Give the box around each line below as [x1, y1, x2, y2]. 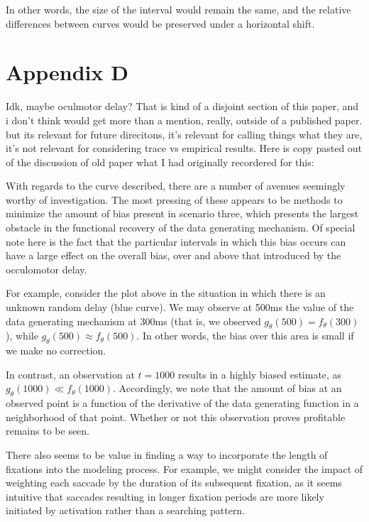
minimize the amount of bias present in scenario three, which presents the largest [6, 206, 359, 221]
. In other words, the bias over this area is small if [136, 328, 354, 343]
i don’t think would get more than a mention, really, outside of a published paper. [6, 112, 363, 127]
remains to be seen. [6, 423, 90, 438]
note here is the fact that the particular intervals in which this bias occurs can [6, 234, 346, 249]
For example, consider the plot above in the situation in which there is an [6, 286, 326, 300]
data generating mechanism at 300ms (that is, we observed [6, 313, 261, 328]
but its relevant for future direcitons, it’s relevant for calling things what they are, [6, 126, 363, 141]
